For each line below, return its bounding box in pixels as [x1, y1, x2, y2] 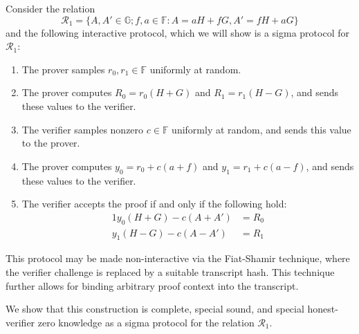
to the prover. [21, 136, 80, 150]
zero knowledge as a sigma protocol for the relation [37, 315, 255, 329]
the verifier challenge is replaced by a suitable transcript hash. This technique [6, 264, 335, 279]
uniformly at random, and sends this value [172, 122, 351, 136]
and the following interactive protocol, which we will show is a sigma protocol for [6, 25, 349, 39]
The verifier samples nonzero [21, 122, 144, 136]
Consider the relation [6, 1, 95, 15]
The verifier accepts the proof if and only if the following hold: [21, 196, 287, 211]
